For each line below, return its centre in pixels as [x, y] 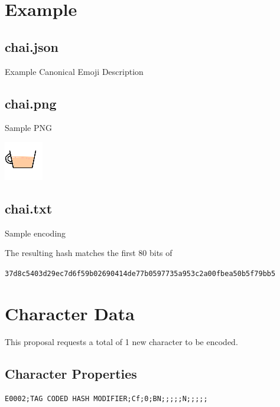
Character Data [70, 313]
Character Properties [71, 373]
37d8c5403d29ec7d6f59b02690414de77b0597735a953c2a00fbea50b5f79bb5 [140, 273]
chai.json [32, 46]
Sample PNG [29, 128]
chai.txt [29, 208]
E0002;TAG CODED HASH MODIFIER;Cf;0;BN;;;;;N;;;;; [106, 398]
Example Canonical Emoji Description [74, 71]
